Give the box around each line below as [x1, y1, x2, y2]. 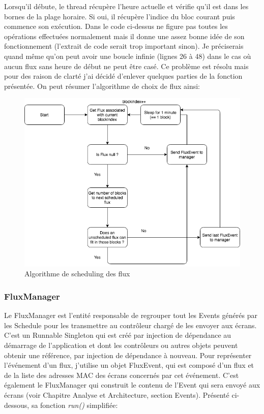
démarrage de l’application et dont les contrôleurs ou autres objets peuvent [4, 340, 238, 351]
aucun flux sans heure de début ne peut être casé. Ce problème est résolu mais [4, 60, 249, 71]
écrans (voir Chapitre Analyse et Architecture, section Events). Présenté [4, 390, 229, 400]
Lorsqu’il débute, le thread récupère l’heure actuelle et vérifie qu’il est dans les [4, 1, 249, 11]
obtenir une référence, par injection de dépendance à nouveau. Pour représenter [4, 349, 252, 360]
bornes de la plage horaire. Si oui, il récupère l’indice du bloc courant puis [4, 11, 235, 21]
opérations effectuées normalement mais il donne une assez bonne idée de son [4, 30, 245, 41]
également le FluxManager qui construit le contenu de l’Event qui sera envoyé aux [4, 379, 260, 390]
